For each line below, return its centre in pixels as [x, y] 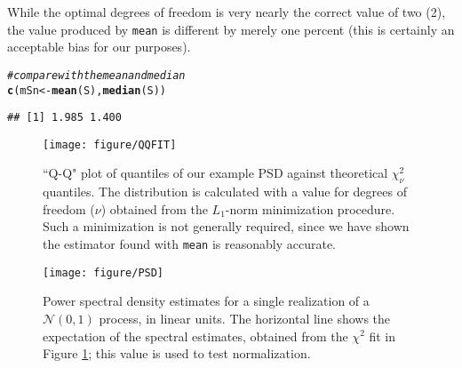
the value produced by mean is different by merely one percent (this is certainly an [231, 29]
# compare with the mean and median [96, 75]
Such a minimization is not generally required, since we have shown [226, 226]
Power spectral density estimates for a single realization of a [206, 301]
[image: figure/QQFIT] [110, 144]
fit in [382, 336]
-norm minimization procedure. [310, 208]
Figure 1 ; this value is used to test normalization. [177, 353]
